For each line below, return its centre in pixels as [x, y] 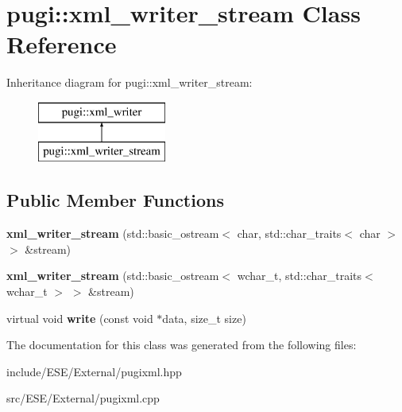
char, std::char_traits [289, 233]
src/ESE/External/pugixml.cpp [83, 398]
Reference [62, 44]
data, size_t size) [204, 318]
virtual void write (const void [80, 318]
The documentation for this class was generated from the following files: [182, 345]
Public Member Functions [115, 200]
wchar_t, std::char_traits [300, 276]
